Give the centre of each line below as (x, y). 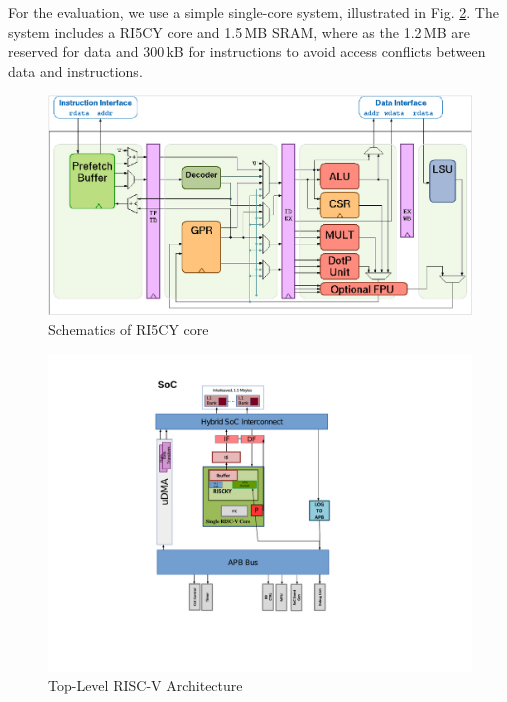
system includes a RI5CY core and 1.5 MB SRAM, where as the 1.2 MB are (239, 31)
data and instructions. (75, 70)
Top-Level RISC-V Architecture (145, 685)
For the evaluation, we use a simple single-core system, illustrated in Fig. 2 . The (253, 12)
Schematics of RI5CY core (128, 329)
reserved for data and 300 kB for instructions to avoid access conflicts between (247, 51)
